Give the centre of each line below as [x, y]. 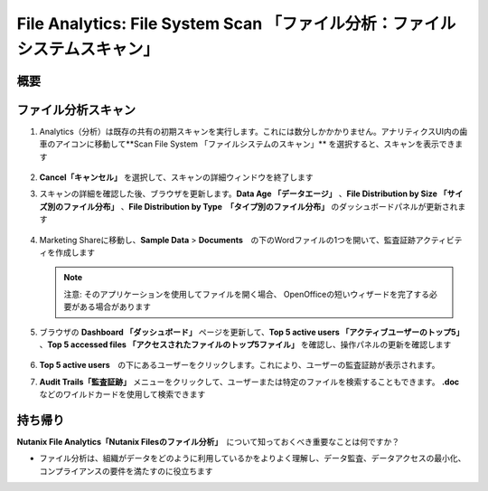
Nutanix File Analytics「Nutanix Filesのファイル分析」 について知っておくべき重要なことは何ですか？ [208, 442]
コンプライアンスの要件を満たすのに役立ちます [126, 471]
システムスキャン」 [88, 49]
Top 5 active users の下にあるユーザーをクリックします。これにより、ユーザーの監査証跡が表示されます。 [239, 365]
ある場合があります [115, 307]
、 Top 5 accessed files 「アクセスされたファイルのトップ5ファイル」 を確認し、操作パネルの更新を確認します [245, 345]
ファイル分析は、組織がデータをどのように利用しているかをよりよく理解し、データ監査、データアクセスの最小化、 [253, 458]
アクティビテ [439, 240]
